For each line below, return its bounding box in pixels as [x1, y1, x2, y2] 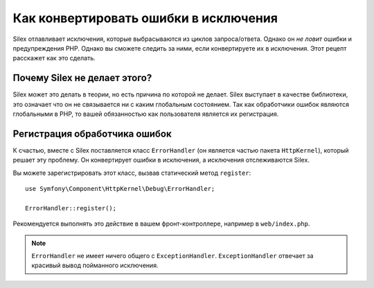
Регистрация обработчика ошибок [12, 128, 172, 139]
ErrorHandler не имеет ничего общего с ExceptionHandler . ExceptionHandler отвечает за [31, 252, 314, 260]
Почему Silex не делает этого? [12, 72, 152, 84]
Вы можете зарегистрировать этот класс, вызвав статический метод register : [12, 169, 251, 177]
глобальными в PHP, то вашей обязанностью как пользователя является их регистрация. [12, 110, 279, 118]
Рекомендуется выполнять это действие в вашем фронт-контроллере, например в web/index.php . [12, 219, 310, 228]
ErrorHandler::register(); [25, 204, 117, 212]
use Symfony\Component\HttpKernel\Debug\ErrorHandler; [25, 185, 215, 193]
